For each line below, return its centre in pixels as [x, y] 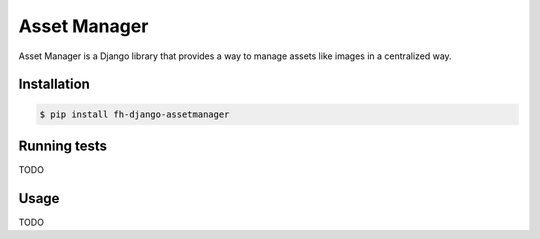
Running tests [63, 145]
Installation [54, 84]
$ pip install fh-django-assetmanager [134, 114]
